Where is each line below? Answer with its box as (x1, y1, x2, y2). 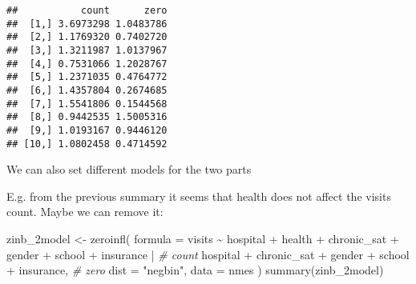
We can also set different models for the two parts (6, 161, 252, 178)
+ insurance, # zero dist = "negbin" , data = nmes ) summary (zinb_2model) (6, 262, 384, 278)
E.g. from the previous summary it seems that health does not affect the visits (6, 187, 391, 204)
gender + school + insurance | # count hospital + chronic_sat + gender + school (6, 246, 410, 262)
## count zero (6, 5, 168, 16)
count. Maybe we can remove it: (6, 203, 164, 220)
